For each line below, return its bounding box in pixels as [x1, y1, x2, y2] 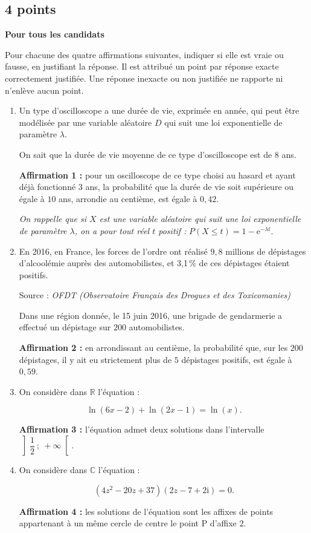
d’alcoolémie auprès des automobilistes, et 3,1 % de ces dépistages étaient [19, 257, 290, 269]
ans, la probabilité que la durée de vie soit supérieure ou [85, 180, 294, 193]
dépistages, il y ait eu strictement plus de [19, 353, 172, 365]
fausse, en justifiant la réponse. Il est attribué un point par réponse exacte [5, 60, 279, 73]
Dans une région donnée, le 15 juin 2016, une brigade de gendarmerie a [19, 309, 283, 321]
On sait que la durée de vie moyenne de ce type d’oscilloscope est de [19, 148, 272, 160]
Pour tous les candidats [5, 28, 104, 41]
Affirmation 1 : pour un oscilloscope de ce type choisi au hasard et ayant [19, 168, 296, 181]
